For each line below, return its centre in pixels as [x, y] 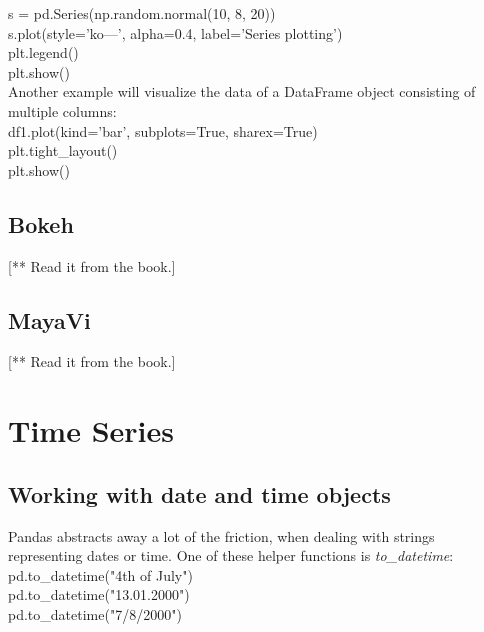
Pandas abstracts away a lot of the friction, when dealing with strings [221, 535]
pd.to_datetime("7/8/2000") [95, 613]
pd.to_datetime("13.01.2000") [99, 594]
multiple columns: [62, 110]
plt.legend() [43, 52]
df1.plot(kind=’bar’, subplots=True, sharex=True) [163, 130]
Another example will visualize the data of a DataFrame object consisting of [242, 91]
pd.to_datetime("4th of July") [100, 574]
